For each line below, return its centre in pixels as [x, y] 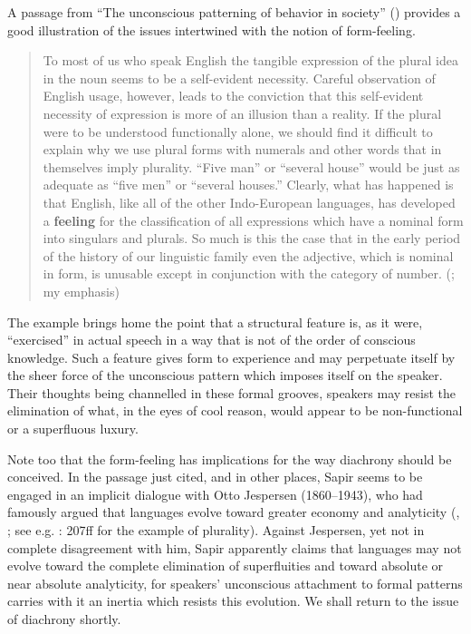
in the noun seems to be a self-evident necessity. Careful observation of [239, 78]
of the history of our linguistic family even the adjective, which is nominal [248, 255]
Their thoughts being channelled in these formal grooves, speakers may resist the [231, 392]
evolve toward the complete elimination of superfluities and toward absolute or [226, 566]
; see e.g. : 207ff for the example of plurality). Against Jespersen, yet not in [216, 530]
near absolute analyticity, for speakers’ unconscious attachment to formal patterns [235, 583]
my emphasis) [81, 291]
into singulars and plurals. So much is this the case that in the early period [252, 238]
